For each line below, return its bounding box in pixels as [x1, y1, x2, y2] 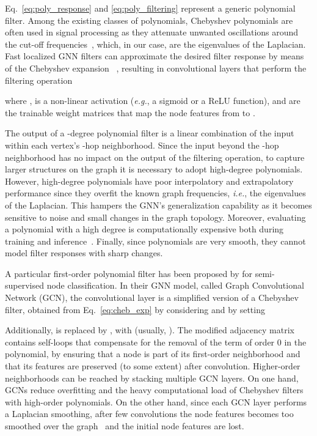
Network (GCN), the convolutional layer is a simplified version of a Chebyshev [5, 291, 299, 304]
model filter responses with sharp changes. [5, 246, 163, 259]
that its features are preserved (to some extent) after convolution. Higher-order [5, 360, 301, 372]
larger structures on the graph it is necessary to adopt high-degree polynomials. [5, 163, 303, 176]
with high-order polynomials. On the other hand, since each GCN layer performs [5, 395, 307, 408]
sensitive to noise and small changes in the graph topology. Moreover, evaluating [5, 210, 306, 223]
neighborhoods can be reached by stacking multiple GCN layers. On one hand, [5, 371, 299, 384]
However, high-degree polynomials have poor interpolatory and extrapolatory [5, 174, 294, 187]
